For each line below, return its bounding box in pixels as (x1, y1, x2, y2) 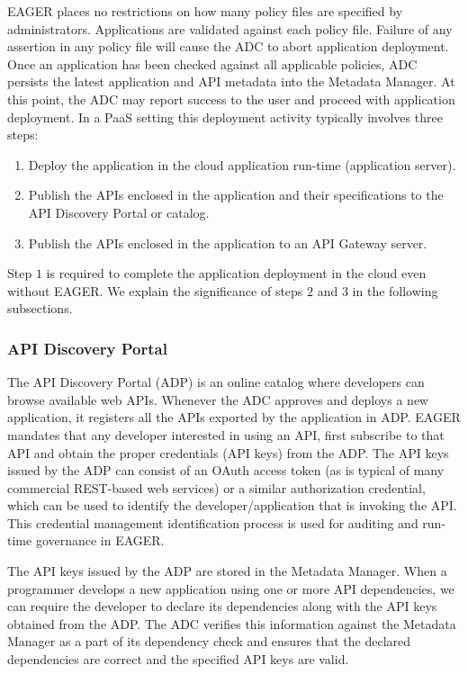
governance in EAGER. (35, 531, 165, 550)
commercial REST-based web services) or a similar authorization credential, (7, 478, 426, 497)
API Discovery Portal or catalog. (28, 202, 210, 221)
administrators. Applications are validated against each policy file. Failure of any (7, 19, 453, 38)
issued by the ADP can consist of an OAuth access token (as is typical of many (7, 461, 445, 480)
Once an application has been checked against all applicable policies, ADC (7, 54, 418, 73)
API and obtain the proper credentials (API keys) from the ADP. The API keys (7, 443, 449, 462)
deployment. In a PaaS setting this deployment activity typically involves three (7, 107, 443, 126)
